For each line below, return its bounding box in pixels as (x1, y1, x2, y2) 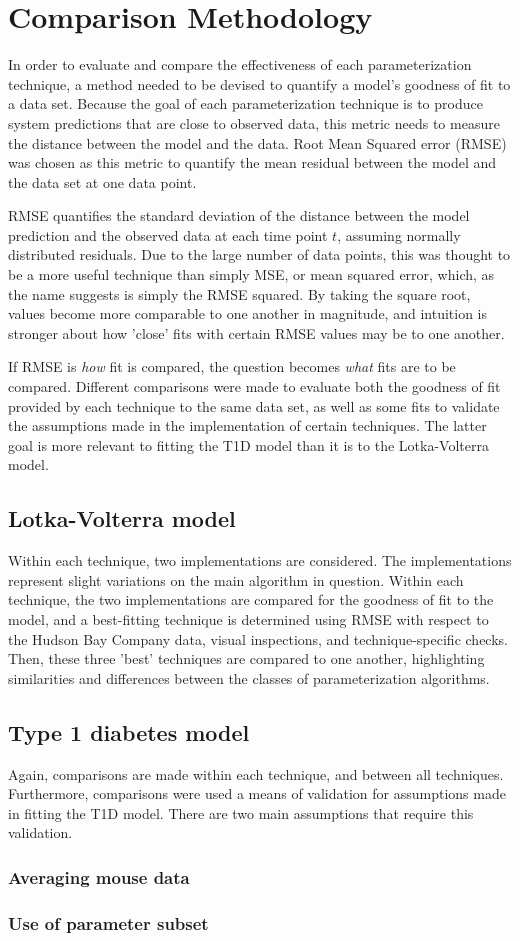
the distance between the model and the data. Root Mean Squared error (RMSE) (8, 132, 507, 153)
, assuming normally (337, 224, 461, 245)
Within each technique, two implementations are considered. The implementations (8, 550, 512, 571)
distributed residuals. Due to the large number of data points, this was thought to (8, 244, 511, 265)
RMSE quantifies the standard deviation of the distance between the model (8, 205, 470, 226)
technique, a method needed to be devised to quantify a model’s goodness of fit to (8, 73, 511, 94)
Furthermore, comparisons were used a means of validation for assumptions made (8, 783, 506, 804)
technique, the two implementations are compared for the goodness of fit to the (8, 589, 494, 610)
